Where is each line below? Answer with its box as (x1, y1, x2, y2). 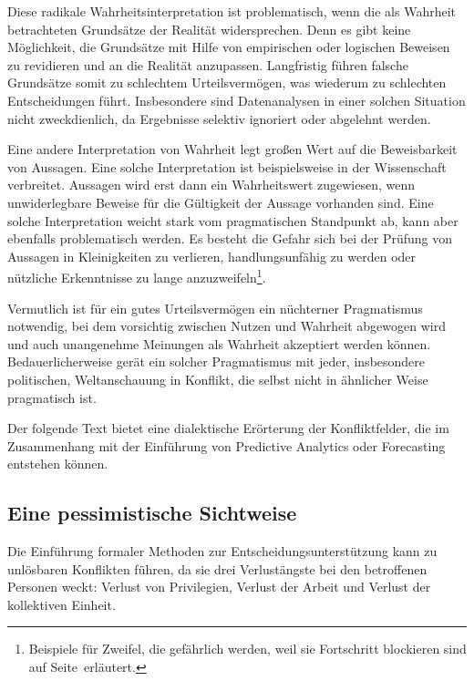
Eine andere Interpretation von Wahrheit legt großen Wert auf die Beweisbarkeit (7, 139, 458, 159)
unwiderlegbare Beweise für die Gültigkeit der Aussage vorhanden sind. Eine (7, 192, 434, 212)
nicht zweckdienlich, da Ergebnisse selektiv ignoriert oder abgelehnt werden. (7, 108, 431, 128)
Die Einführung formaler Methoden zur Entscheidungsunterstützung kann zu (7, 542, 438, 561)
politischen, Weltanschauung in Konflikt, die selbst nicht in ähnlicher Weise (7, 369, 428, 388)
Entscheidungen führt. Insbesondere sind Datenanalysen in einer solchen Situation (7, 90, 466, 109)
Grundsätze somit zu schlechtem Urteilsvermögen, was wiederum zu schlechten (7, 73, 447, 92)
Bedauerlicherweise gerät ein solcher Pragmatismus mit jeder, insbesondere (7, 352, 426, 371)
